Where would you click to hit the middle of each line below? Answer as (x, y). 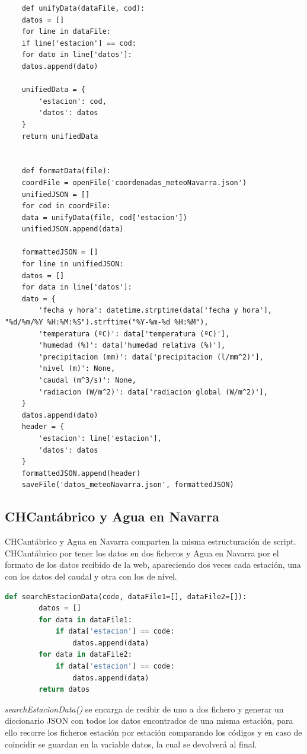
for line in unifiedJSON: (73, 264)
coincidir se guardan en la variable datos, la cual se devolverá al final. (131, 744)
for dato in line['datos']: (77, 55)
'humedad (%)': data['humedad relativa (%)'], (132, 346)
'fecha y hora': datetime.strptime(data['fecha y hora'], (156, 311)
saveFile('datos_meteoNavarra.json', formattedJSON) (128, 485)
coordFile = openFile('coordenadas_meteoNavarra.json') (134, 182)
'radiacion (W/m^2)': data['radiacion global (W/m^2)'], (153, 392)
